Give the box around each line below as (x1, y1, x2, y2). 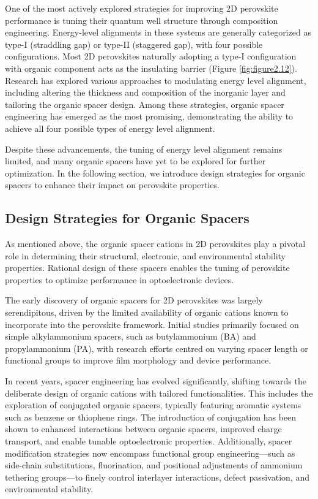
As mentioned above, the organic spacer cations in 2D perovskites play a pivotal (5, 237, 306, 250)
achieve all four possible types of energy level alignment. (5, 121, 215, 134)
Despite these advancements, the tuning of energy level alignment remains (5, 142, 283, 155)
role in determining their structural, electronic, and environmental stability (5, 249, 286, 262)
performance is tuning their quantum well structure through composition (5, 13, 278, 26)
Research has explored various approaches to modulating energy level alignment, (5, 74, 306, 86)
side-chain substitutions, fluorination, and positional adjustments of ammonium (5, 459, 303, 471)
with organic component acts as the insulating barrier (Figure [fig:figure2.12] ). (5, 61, 297, 74)
